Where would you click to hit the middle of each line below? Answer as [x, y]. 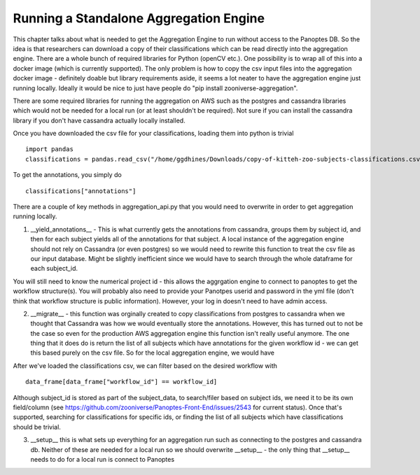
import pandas [49, 149]
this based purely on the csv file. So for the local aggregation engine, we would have [152, 353]
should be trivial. [37, 427]
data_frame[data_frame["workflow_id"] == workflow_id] [121, 382]
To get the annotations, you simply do [67, 175]
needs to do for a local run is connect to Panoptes [103, 459]
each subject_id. [54, 269]
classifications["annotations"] [81, 191]
